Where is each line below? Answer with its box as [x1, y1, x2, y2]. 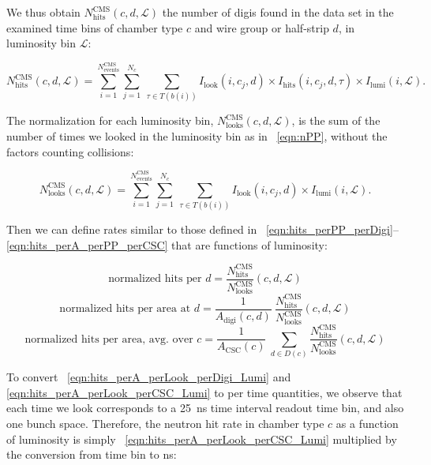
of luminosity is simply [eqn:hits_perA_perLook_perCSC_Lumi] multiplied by [6, 430, 397, 447]
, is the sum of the [291, 112, 380, 129]
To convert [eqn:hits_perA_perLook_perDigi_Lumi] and [6, 369, 291, 385]
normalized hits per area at [59, 303, 191, 315]
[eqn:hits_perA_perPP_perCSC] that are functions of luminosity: [6, 236, 328, 253]
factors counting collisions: [6, 143, 134, 159]
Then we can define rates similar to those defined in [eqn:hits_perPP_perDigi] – [6, 220, 399, 237]
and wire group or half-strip [194, 19, 329, 36]
